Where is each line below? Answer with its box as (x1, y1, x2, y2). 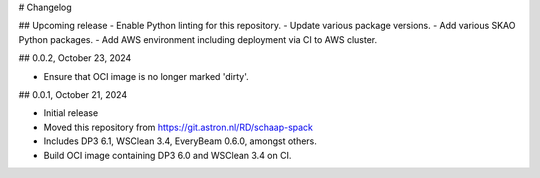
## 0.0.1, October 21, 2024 (18, 88, 128, 100)
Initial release (43, 107, 99, 119)
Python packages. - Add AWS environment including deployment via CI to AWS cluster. (18, 33, 378, 45)
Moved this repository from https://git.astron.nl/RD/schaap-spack (43, 121, 314, 133)
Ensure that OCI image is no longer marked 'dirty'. (43, 70, 249, 82)
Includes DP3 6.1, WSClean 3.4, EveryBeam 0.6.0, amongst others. (43, 135, 317, 147)
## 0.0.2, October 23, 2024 (18, 52, 132, 64)
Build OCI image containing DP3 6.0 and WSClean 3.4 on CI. (43, 149, 292, 161)
